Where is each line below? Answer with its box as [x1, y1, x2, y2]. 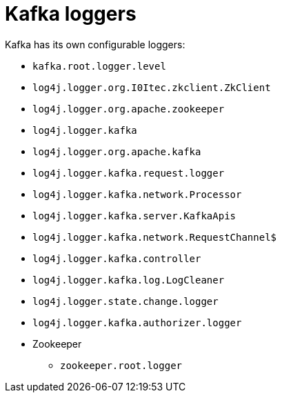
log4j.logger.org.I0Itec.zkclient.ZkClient [32, 81, 271, 93]
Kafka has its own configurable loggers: [5, 38, 185, 50]
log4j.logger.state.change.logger [32, 295, 219, 307]
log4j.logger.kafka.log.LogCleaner [32, 274, 225, 286]
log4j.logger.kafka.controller [32, 252, 201, 264]
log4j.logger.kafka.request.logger [32, 167, 225, 179]
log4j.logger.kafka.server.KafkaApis [32, 210, 236, 221]
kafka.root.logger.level [32, 60, 166, 72]
